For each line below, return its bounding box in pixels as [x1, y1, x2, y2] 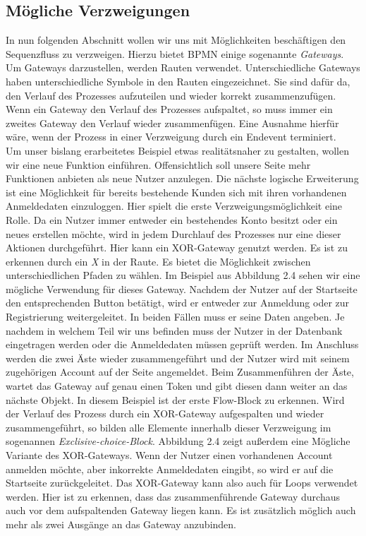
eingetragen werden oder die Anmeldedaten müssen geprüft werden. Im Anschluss [6, 337, 359, 352]
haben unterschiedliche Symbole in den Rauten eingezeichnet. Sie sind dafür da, [6, 73, 350, 88]
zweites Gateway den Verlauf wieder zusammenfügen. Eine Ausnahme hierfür [6, 115, 339, 130]
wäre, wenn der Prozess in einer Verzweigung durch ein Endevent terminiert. [6, 129, 336, 144]
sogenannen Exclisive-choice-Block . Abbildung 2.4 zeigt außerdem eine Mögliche [6, 434, 350, 448]
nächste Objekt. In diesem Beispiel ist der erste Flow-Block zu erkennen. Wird [6, 392, 345, 407]
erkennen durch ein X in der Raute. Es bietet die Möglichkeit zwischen [6, 254, 311, 268]
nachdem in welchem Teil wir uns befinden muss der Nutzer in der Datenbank [6, 323, 343, 338]
